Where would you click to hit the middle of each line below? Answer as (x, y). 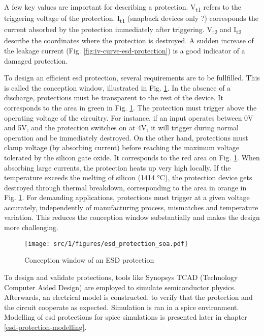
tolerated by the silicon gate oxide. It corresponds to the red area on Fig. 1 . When (132, 157)
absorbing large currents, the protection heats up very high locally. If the (118, 167)
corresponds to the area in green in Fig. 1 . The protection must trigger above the (130, 107)
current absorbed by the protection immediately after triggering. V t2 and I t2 (123, 30)
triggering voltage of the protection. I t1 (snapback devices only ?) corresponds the (131, 19)
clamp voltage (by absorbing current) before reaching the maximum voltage (122, 147)
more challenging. (31, 227)
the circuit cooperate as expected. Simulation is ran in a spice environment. (122, 307)
